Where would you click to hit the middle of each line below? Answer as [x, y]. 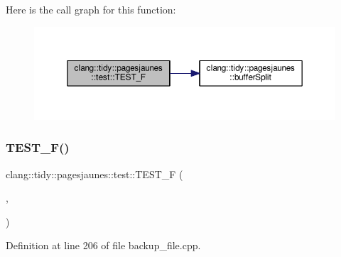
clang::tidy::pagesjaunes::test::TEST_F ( [94, 174]
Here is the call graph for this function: [91, 9]
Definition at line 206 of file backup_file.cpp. [103, 245]
